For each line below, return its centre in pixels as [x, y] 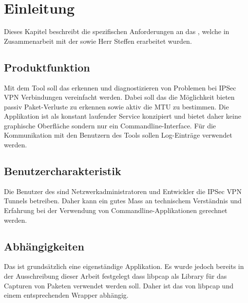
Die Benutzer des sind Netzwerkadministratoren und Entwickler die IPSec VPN [123, 191]
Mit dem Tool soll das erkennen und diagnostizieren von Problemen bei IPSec [120, 87]
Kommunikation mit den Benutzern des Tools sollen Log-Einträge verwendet [118, 135]
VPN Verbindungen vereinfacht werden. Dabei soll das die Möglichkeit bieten [119, 97]
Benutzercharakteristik [63, 171]
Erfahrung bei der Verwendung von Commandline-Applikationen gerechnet [116, 210]
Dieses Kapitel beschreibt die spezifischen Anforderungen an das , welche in [117, 31]
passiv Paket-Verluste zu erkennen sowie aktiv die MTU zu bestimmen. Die [116, 106]
